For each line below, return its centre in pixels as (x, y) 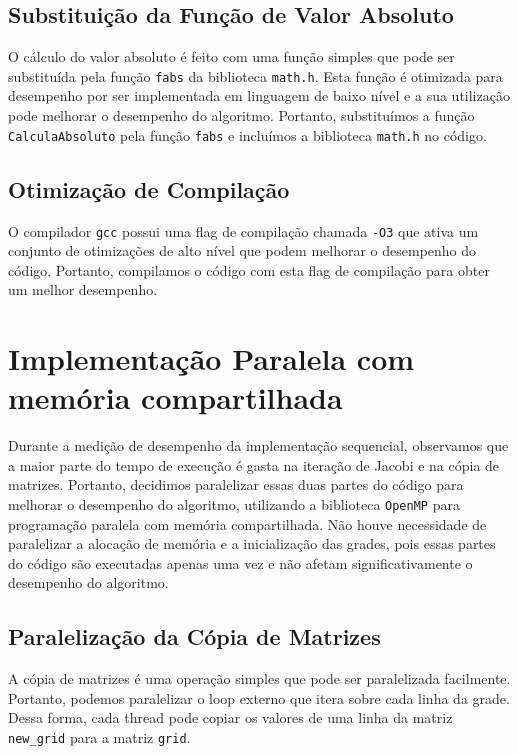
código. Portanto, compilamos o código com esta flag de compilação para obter (249, 269)
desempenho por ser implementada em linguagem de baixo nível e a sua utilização (259, 95)
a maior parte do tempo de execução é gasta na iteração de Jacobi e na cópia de (254, 464)
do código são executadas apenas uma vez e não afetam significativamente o (240, 562)
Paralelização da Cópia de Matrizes (194, 636)
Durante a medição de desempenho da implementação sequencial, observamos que (258, 445)
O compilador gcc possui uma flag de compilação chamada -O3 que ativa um (243, 230)
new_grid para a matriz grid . (99, 737)
